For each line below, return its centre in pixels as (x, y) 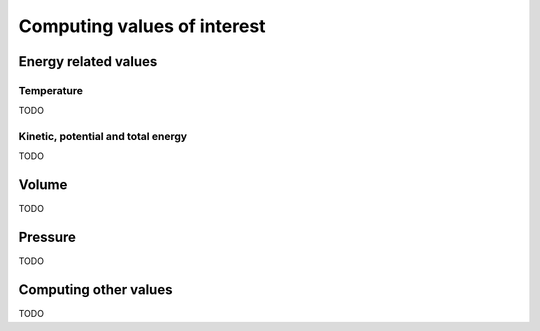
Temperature (51, 90)
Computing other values (95, 290)
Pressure (47, 237)
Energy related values (88, 61)
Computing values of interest (142, 26)
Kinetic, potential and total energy (103, 137)
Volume (43, 185)
